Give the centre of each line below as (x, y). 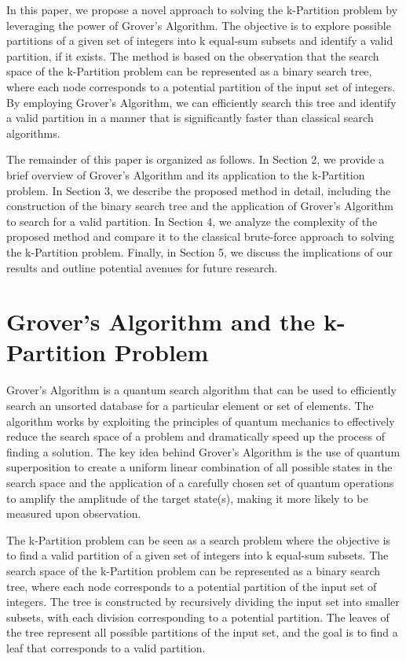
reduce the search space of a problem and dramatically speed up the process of (196, 436)
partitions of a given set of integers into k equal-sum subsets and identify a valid (200, 41)
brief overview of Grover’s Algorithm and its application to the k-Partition (186, 174)
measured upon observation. (74, 513)
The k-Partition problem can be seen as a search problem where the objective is (199, 539)
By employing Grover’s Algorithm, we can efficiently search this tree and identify (201, 102)
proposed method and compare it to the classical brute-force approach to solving (201, 236)
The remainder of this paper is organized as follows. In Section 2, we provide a (196, 159)
